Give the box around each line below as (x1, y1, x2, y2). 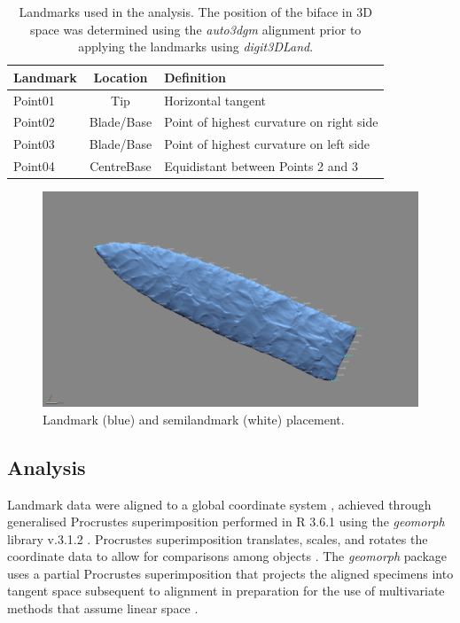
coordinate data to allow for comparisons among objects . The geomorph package (7, 547, 447, 565)
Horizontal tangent (164, 90, 267, 109)
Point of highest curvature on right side (164, 113, 378, 131)
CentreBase (90, 157, 152, 175)
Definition (164, 67, 227, 86)
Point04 (13, 157, 55, 175)
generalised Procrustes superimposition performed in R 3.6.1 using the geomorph (7, 512, 445, 531)
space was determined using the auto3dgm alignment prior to (30, 19, 362, 38)
